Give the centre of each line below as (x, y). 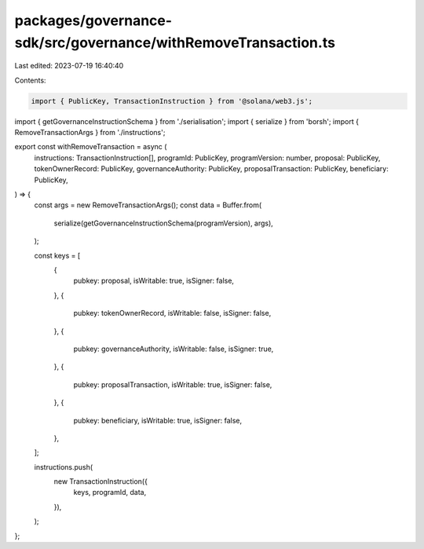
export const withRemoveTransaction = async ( (91, 147)
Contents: (30, 80)
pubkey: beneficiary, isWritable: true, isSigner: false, (158, 420)
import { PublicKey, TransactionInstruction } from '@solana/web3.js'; (172, 101)
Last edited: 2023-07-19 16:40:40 (69, 66)
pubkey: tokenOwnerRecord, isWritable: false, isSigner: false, (172, 313)
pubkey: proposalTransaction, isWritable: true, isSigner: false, (173, 384)
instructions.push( (64, 467)
